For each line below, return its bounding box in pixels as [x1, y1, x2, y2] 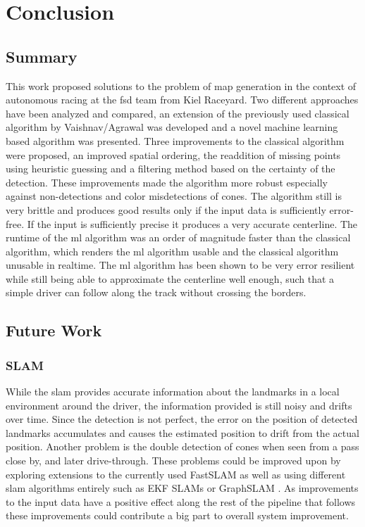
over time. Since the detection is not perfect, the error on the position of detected [6, 412, 358, 426]
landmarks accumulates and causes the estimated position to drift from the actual [6, 425, 359, 440]
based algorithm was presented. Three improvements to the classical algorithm [6, 133, 345, 148]
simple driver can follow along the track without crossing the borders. [6, 285, 307, 300]
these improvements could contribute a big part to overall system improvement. [6, 508, 349, 523]
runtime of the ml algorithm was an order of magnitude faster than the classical [6, 230, 351, 245]
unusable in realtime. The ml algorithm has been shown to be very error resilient [6, 258, 355, 272]
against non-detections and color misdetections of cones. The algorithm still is [6, 189, 342, 203]
